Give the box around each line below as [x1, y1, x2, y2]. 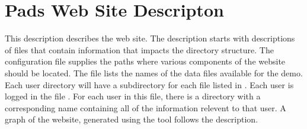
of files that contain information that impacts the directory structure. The [5, 43, 274, 56]
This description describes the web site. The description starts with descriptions [5, 32, 295, 44]
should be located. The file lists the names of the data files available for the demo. [5, 66, 303, 79]
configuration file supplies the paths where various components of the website [5, 55, 286, 67]
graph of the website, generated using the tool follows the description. [5, 113, 258, 125]
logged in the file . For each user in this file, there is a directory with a [5, 90, 261, 102]
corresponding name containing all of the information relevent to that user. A [5, 101, 286, 114]
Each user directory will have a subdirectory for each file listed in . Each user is [5, 78, 294, 91]
